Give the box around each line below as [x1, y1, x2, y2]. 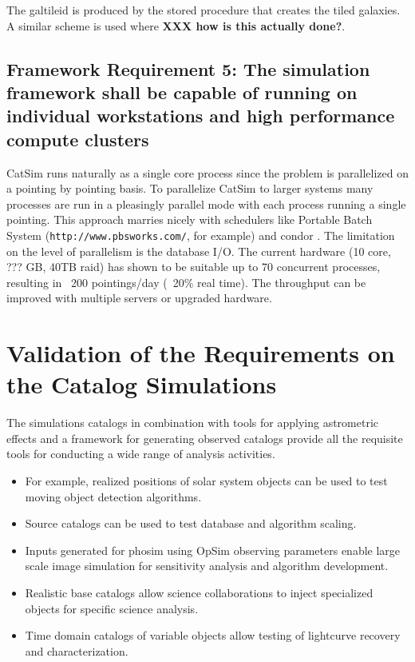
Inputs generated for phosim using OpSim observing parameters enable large [25, 541, 401, 558]
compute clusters [6, 126, 149, 151]
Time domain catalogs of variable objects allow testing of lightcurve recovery [25, 627, 401, 644]
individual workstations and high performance [6, 103, 395, 128]
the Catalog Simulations [6, 368, 277, 401]
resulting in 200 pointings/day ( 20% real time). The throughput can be [6, 273, 366, 290]
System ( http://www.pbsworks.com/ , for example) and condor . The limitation [6, 226, 395, 243]
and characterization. [25, 642, 128, 659]
